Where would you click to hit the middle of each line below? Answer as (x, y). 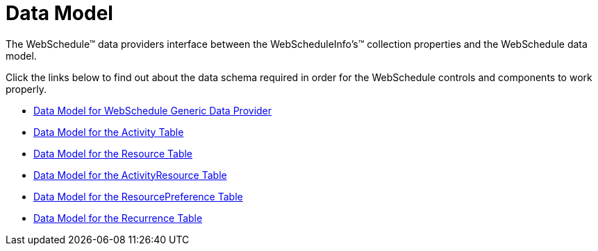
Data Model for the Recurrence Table (118, 218)
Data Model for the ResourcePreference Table (138, 196)
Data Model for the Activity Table (109, 132)
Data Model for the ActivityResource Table (130, 175)
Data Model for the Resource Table (113, 153)
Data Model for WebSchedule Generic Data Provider (153, 110)
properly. (26, 89)
